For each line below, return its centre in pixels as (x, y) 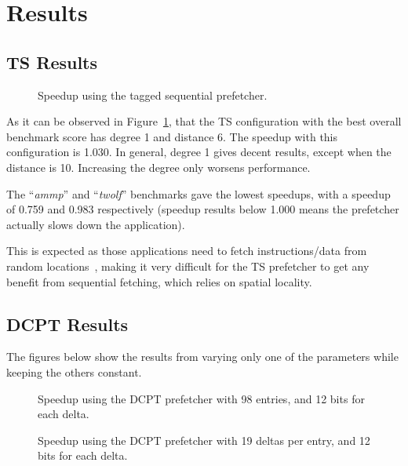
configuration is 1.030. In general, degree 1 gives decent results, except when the (199, 152)
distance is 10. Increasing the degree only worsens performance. (158, 167)
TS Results (52, 62)
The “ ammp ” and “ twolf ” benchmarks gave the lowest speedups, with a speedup (199, 193)
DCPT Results (67, 324)
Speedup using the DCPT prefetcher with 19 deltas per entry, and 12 (204, 440)
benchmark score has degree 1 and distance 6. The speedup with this (172, 136)
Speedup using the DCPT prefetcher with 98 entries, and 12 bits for (201, 398)
